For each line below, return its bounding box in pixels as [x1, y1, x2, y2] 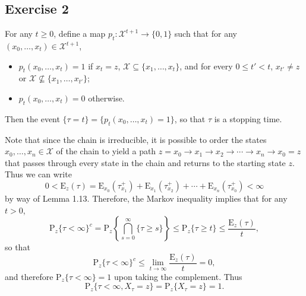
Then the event [5, 112, 60, 125]
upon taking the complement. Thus [114, 270, 242, 282]
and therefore [5, 270, 53, 282]
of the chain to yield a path [56, 145, 156, 157]
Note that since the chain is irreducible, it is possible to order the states [5, 133, 267, 145]
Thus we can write [5, 168, 72, 180]
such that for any [174, 27, 237, 40]
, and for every [179, 59, 233, 72]
